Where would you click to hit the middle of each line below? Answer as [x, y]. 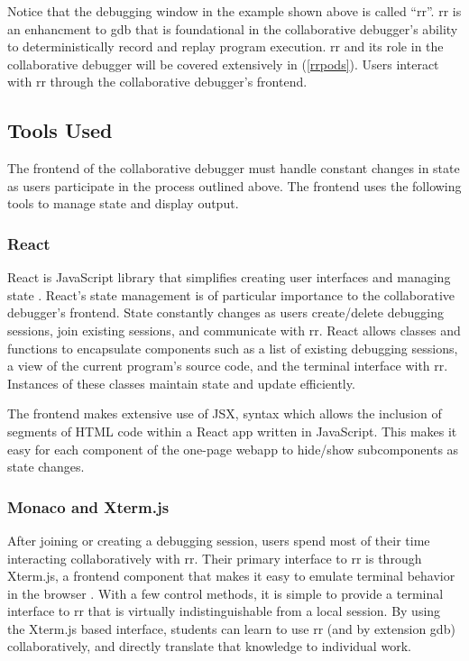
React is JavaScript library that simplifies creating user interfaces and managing [229, 277]
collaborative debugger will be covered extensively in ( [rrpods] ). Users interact [223, 64]
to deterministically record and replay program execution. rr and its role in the [225, 46]
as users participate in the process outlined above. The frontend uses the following [234, 185]
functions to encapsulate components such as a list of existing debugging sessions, [233, 348]
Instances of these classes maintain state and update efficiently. [181, 383]
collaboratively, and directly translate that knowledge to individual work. [209, 646]
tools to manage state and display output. [123, 203]
